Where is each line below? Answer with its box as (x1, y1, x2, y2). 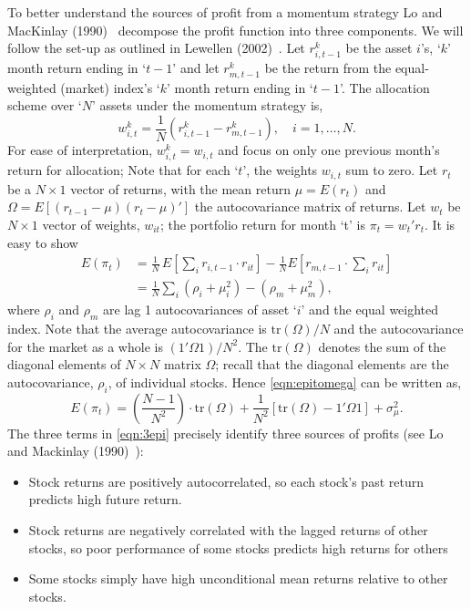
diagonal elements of (7, 355, 121, 374)
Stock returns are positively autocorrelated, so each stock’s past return (28, 471, 424, 490)
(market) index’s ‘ (60, 77, 160, 97)
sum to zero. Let (345, 160, 438, 180)
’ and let (172, 58, 220, 77)
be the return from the (264, 58, 392, 77)
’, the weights (242, 160, 318, 180)
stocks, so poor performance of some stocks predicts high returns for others (28, 538, 448, 557)
